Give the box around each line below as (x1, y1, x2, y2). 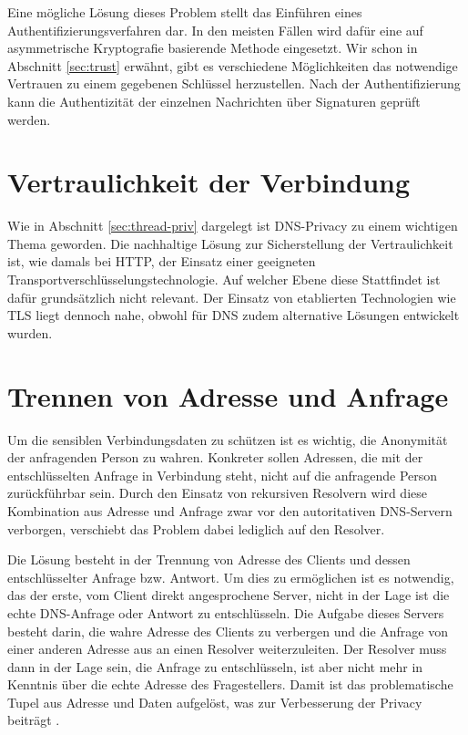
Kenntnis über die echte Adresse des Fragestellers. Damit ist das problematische (7, 675, 453, 694)
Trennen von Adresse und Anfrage (7, 377, 449, 414)
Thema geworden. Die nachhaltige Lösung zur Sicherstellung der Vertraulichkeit (7, 233, 453, 253)
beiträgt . (7, 710, 60, 730)
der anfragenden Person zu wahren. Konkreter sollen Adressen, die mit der (7, 448, 423, 467)
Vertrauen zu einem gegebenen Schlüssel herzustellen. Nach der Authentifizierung (7, 74, 461, 93)
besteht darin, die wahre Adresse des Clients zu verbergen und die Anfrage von (7, 621, 448, 640)
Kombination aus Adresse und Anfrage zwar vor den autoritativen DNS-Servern (7, 501, 453, 520)
